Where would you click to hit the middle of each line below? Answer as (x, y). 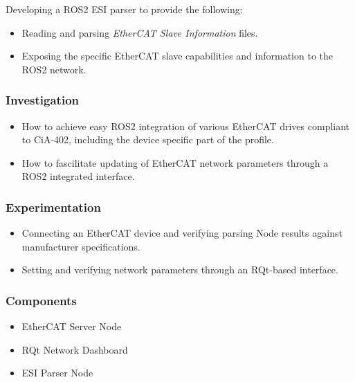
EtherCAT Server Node (72, 326)
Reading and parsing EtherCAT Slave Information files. (140, 32)
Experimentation (53, 207)
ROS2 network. (54, 69)
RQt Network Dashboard (75, 349)
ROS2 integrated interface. (78, 176)
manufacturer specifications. (81, 246)
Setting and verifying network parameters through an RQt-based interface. (180, 270)
